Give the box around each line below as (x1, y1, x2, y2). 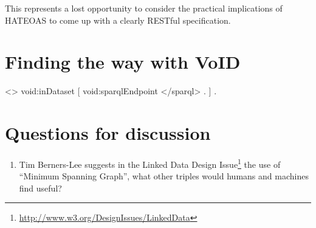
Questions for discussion (5, 120, 211, 145)
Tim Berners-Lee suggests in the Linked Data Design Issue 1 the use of (19, 156, 281, 170)
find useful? (19, 181, 62, 194)
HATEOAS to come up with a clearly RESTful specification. (5, 13, 231, 26)
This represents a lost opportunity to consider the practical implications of (5, 2, 283, 14)
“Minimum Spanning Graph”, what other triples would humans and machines (19, 170, 309, 182)
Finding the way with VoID (5, 49, 241, 74)
